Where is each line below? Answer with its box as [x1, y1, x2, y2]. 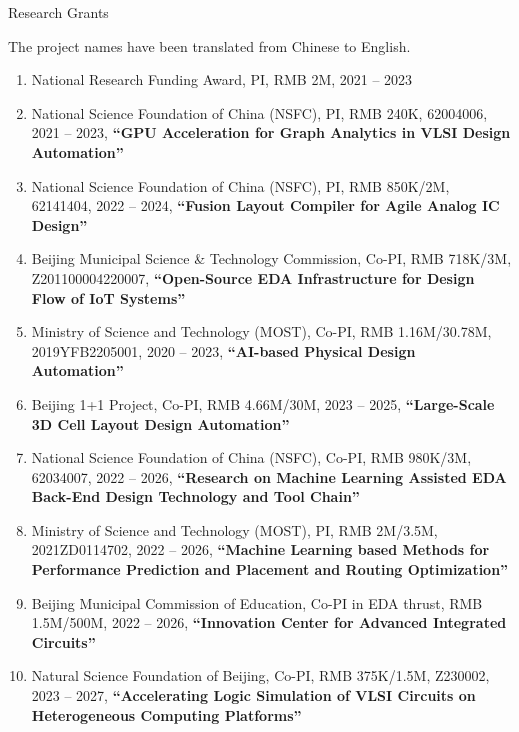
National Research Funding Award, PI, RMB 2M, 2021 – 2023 [31, 69, 413, 90]
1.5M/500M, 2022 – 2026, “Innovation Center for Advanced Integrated [31, 612, 507, 633]
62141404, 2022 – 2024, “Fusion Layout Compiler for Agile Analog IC [31, 195, 500, 216]
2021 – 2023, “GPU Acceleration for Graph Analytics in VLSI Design [31, 122, 511, 143]
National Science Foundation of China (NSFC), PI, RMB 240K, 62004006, [31, 102, 488, 123]
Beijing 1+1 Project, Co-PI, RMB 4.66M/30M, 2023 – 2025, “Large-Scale [31, 393, 495, 414]
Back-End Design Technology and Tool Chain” [31, 486, 360, 507]
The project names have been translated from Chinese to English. [8, 35, 411, 56]
